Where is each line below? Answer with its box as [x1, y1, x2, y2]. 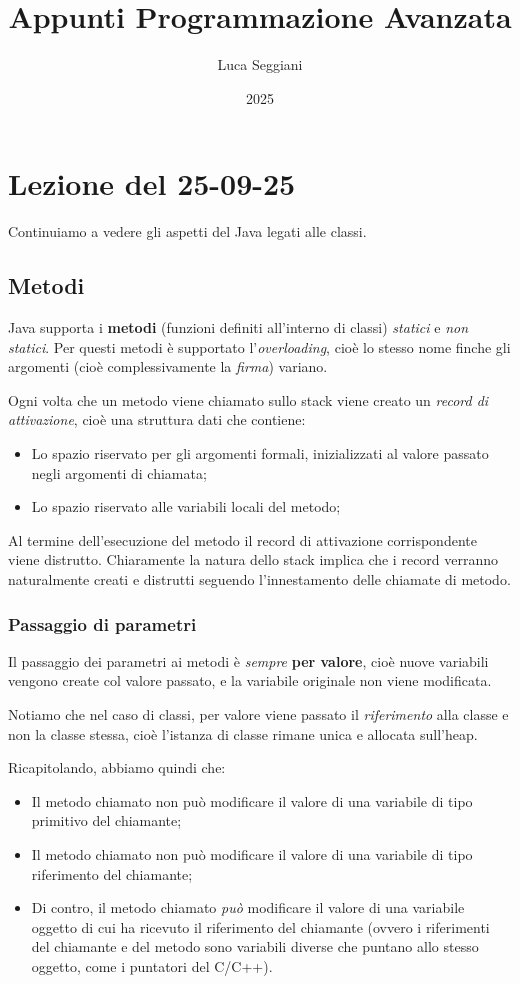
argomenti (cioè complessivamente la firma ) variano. [8, 356, 328, 377]
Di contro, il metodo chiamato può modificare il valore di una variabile [31, 897, 465, 918]
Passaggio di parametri [8, 611, 197, 636]
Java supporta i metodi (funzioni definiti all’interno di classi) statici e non [8, 317, 469, 338]
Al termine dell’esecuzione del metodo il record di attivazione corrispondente [8, 529, 477, 550]
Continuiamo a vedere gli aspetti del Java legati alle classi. [8, 221, 367, 242]
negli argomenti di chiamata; [31, 462, 207, 483]
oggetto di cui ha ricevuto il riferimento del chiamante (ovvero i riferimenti [31, 916, 490, 937]
